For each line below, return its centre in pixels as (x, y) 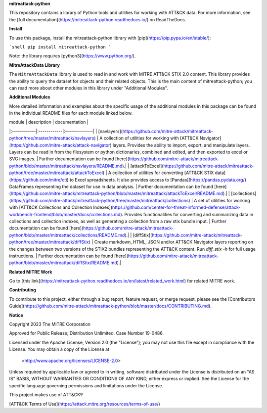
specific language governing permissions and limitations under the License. (86, 385)
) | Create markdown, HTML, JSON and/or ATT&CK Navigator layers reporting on (171, 242)
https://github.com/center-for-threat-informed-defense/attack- (176, 207)
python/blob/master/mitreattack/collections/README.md (67, 235)
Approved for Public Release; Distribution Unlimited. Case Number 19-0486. (87, 333)
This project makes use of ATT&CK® (46, 395)
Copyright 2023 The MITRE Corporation (50, 324)
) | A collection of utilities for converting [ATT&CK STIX (158, 173)
